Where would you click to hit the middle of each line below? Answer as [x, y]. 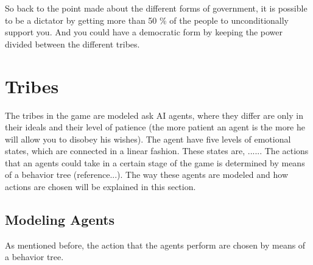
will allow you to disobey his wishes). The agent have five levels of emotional [148, 139]
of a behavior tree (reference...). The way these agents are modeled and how [147, 175]
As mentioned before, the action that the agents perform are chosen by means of [155, 245]
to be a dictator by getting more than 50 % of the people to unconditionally [147, 20]
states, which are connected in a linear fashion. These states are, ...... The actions [157, 151]
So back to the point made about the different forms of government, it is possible [156, 8]
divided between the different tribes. [72, 44]
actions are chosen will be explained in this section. [100, 187]
